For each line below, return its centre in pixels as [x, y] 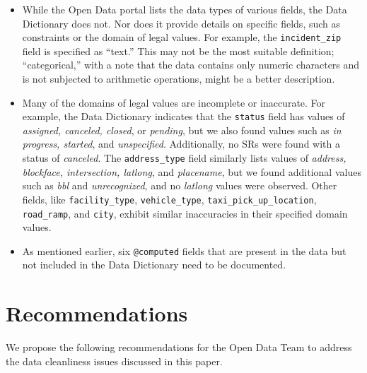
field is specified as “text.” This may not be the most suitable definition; [178, 51]
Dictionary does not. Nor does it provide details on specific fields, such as [181, 23]
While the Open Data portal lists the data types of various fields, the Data [185, 9]
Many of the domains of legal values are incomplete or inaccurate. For [174, 102]
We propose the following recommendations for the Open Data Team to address [179, 347]
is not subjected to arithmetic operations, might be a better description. [179, 79]
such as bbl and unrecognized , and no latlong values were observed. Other [180, 185]
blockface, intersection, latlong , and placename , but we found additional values [192, 171]
